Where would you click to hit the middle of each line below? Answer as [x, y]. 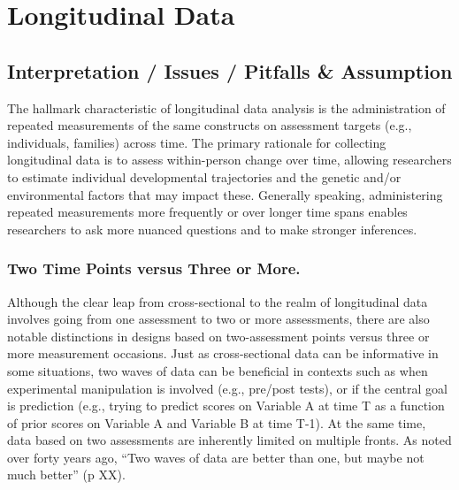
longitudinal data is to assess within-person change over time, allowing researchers [229, 160]
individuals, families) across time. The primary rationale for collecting [197, 142]
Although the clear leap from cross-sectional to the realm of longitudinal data [218, 301]
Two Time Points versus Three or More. [154, 268]
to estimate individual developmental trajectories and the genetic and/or [204, 176]
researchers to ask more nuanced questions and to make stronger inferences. [212, 229]
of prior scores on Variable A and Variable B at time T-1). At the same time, [217, 422]
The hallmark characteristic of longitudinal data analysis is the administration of [226, 107]
